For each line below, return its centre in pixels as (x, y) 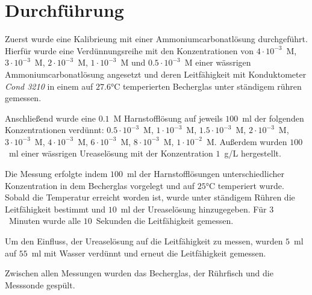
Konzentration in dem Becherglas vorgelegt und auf (100, 185)
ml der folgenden (273, 118)
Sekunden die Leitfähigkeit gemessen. (165, 221)
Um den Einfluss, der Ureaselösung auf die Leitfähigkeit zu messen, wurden (144, 241)
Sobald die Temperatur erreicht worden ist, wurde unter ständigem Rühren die (150, 197)
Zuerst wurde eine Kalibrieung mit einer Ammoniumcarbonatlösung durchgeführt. (156, 39)
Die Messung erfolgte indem (56, 174)
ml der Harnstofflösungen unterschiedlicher (205, 174)
